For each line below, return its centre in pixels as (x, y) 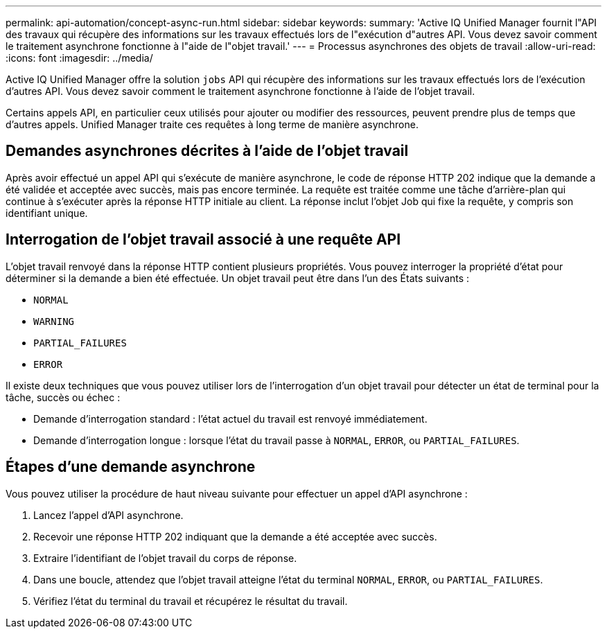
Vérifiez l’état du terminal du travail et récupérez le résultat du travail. (191, 601)
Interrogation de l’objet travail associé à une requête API (203, 240)
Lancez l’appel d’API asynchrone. (108, 515)
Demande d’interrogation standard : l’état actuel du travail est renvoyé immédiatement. (230, 419)
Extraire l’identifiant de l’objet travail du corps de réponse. (165, 558)
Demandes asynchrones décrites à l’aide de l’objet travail (207, 151)
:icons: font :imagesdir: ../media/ (79, 58)
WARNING (54, 321)
